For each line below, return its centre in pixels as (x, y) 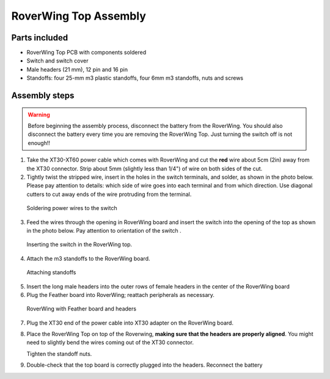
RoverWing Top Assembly (79, 16)
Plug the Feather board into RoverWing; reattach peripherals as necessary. (121, 295)
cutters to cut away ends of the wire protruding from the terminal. (109, 194)
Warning (39, 114)
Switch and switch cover (57, 61)
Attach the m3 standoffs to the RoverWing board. (88, 258)
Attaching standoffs (51, 272)
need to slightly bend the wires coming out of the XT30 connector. (110, 342)
